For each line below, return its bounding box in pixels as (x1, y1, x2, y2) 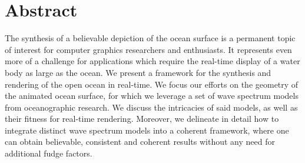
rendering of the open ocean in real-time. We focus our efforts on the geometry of (5, 78, 299, 90)
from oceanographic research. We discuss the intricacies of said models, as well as (5, 101, 298, 113)
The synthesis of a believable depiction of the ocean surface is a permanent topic (5, 32, 296, 44)
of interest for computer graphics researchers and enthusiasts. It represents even (5, 43, 292, 55)
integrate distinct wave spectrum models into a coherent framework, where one (5, 124, 289, 136)
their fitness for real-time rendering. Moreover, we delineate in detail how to (5, 112, 279, 125)
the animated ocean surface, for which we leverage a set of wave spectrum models (5, 89, 299, 102)
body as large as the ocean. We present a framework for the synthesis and (5, 66, 271, 78)
